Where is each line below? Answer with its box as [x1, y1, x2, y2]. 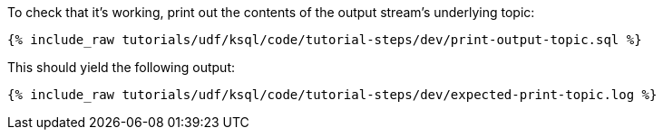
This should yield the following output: [7, 59, 236, 75]
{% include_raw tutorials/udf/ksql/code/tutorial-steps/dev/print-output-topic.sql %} [7, 32, 642, 47]
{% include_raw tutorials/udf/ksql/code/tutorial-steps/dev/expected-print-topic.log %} [7, 87, 658, 102]
